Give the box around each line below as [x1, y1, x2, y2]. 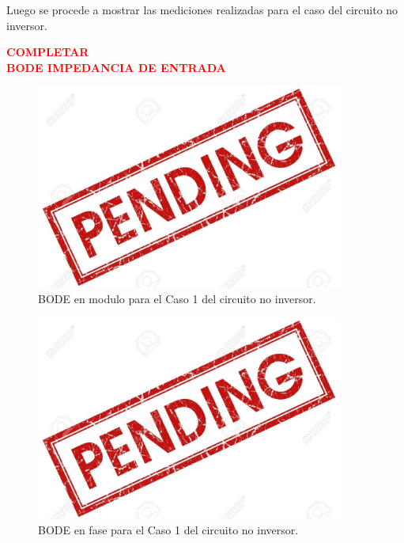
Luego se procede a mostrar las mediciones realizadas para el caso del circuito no [6, 2, 398, 17]
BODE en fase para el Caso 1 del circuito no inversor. [38, 522, 299, 538]
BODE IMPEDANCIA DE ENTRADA [6, 59, 226, 75]
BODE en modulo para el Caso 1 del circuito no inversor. [38, 290, 316, 307]
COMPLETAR [6, 44, 89, 60]
